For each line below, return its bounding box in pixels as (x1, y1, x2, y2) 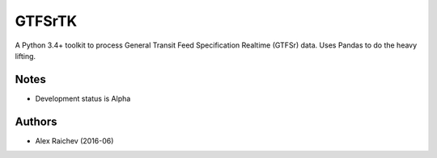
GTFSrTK (15, 12, 78, 30)
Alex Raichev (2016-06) (35, 135, 114, 145)
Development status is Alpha (35, 94, 131, 103)
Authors (15, 114, 57, 128)
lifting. (15, 51, 36, 60)
